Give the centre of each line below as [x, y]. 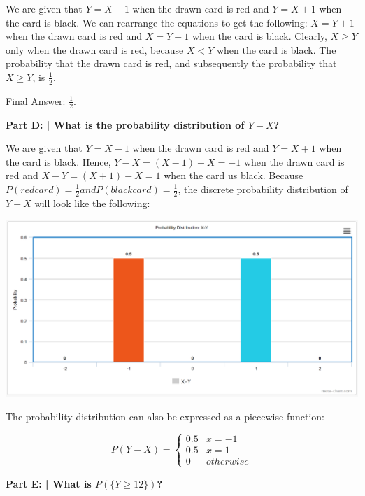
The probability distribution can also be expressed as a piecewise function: [165, 416]
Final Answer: [36, 100]
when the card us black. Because [234, 175]
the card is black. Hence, [58, 161]
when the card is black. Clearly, [259, 36]
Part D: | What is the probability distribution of [125, 124]
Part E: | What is [49, 483]
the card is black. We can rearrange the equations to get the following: [157, 22]
